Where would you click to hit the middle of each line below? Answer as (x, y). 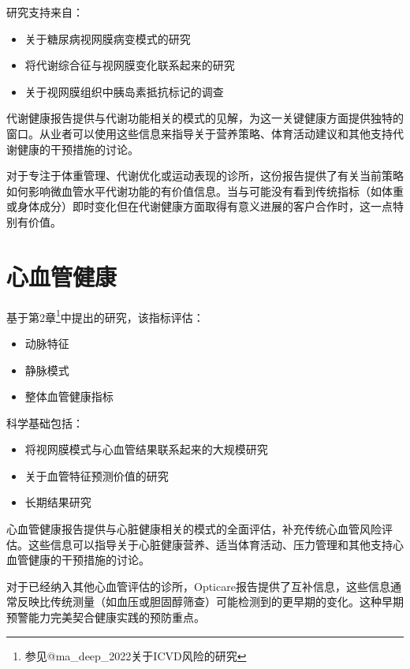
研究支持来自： (45, 12)
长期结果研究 (58, 502)
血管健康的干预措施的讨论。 (78, 560)
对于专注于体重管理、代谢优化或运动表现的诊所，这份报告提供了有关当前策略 (205, 176)
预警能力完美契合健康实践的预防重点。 (106, 617)
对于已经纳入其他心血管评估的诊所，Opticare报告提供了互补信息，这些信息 (198, 586)
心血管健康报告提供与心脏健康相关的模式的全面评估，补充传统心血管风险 (194, 529)
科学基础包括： (45, 422)
